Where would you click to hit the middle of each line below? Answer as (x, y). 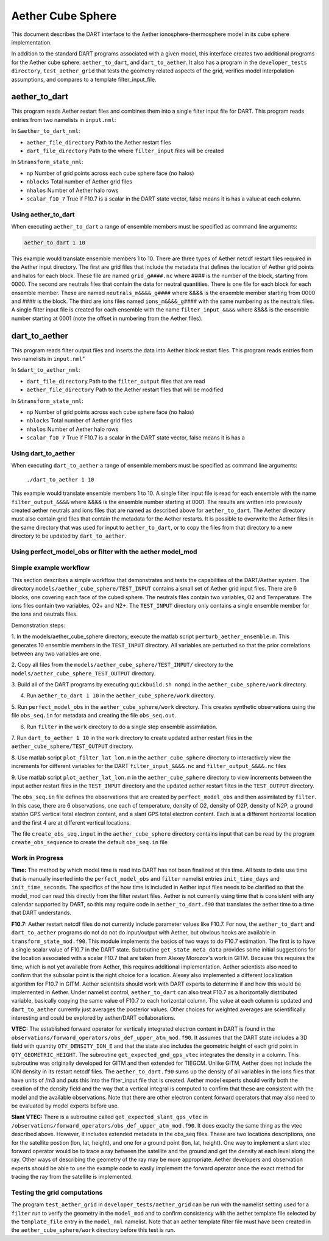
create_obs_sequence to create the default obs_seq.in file (89, 842)
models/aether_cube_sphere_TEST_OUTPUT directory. (83, 673)
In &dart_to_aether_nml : (46, 370)
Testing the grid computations (57, 1192)
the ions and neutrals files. (44, 614)
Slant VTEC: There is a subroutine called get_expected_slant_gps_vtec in (110, 1117)
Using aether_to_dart (43, 215)
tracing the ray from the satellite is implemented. (72, 1177)
